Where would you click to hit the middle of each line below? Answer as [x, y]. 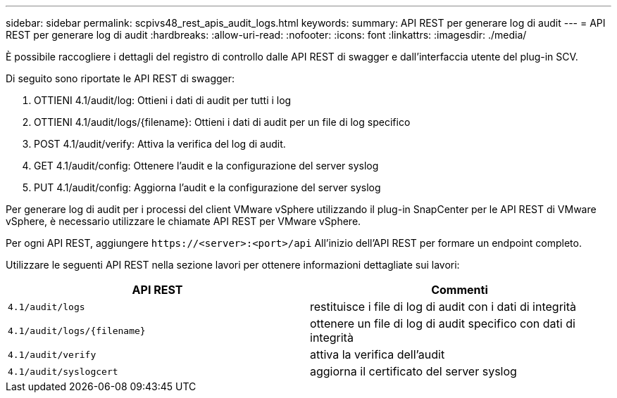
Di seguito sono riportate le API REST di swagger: [120, 78]
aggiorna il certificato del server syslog [413, 371]
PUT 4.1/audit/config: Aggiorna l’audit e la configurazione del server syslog [207, 187]
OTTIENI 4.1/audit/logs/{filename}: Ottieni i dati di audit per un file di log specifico [222, 122]
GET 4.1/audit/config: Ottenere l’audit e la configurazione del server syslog [206, 166]
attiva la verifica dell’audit [378, 354]
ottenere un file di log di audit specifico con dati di [443, 323]
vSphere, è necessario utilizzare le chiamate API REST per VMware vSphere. [183, 221]
